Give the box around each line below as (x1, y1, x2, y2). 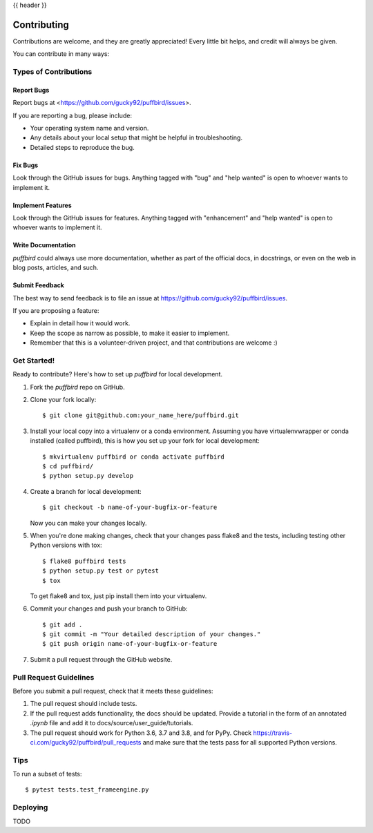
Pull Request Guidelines (12, 672, 95, 682)
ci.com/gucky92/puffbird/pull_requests (30, 738, 142, 746)
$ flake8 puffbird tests (42, 557, 126, 565)
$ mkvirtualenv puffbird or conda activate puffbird (42, 452, 224, 461)
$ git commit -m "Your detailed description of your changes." (42, 631, 261, 638)
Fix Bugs (12, 161, 39, 169)
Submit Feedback (12, 281, 65, 289)
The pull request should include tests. (30, 700, 137, 708)
